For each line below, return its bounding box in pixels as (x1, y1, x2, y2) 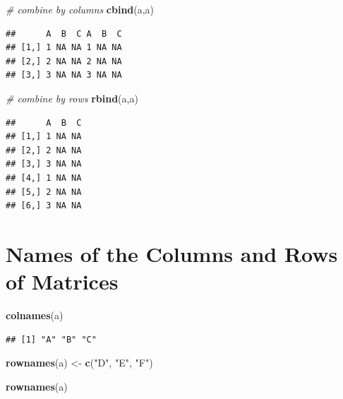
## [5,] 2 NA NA (6, 186, 82, 197)
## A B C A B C (6, 28, 122, 39)
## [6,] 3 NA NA (6, 201, 82, 211)
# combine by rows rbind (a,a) (6, 90, 138, 105)
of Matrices (6, 267, 119, 296)
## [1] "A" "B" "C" (6, 334, 97, 345)
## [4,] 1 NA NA (6, 172, 82, 183)
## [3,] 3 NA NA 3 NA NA (6, 70, 122, 81)
